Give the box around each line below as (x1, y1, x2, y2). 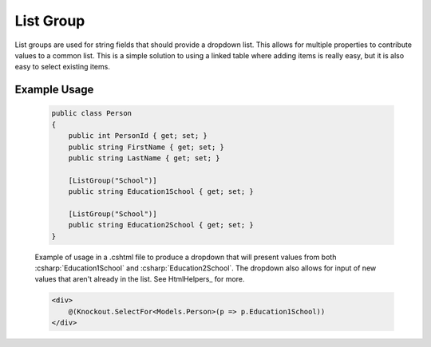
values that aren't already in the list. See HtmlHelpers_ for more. (34, 274, 245, 284)
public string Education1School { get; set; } (68, 187, 255, 196)
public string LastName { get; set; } (68, 153, 220, 163)
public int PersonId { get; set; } (68, 132, 208, 140)
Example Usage (14, 83, 94, 97)
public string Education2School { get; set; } (68, 220, 255, 230)
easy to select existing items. (14, 62, 111, 72)
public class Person (51, 108, 132, 118)
